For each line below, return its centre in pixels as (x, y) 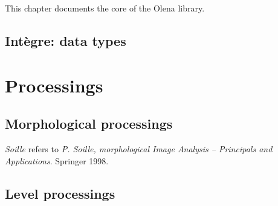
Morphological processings (89, 124)
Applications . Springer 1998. (57, 160)
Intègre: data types (66, 40)
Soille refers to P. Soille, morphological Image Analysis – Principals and (139, 148)
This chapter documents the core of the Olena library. (105, 8)
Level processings (60, 193)
